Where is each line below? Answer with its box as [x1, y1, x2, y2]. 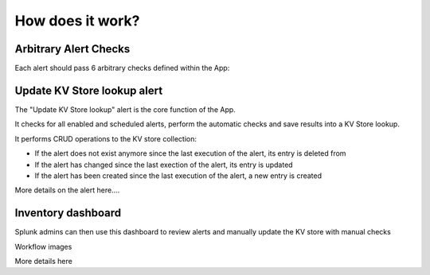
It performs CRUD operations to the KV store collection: [14, 134, 197, 143]
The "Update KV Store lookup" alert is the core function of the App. [14, 104, 236, 114]
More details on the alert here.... [14, 185, 120, 195]
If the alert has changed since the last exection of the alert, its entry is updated [34, 160, 294, 169]
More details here [14, 257, 73, 265]
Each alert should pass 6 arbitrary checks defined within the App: [14, 64, 230, 73]
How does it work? [14, 12, 140, 29]
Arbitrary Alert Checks [14, 42, 131, 56]
